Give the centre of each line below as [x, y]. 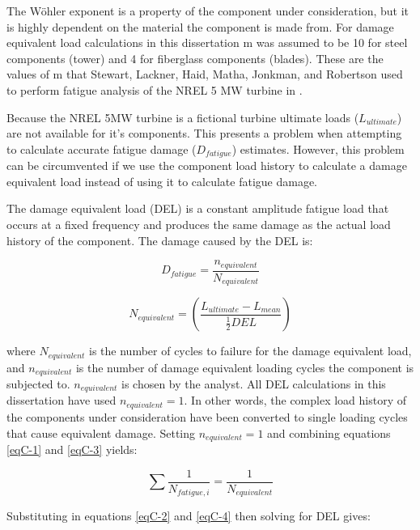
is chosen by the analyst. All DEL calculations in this [254, 384]
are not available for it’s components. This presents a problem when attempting [204, 133]
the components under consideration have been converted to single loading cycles [207, 416]
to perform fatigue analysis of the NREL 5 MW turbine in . [155, 89]
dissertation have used [62, 400]
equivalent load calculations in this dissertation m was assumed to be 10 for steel [207, 42]
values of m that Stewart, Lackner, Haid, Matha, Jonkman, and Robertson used [205, 74]
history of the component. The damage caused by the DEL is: [160, 240]
